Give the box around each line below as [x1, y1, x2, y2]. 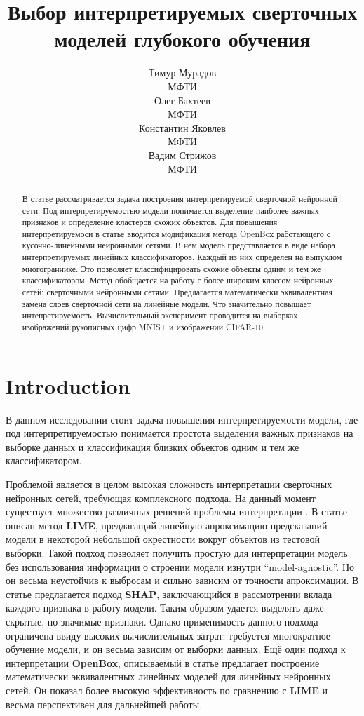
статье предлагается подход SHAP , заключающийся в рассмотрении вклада [6, 586, 332, 601]
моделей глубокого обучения [54, 25, 311, 53]
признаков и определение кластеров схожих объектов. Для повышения [22, 216, 278, 228]
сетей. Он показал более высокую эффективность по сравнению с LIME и [6, 682, 328, 697]
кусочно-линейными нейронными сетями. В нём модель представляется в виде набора [22, 239, 335, 251]
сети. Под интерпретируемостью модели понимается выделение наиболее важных [22, 204, 319, 216]
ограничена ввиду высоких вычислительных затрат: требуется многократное [6, 628, 331, 642]
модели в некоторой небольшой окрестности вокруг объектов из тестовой [6, 532, 320, 546]
